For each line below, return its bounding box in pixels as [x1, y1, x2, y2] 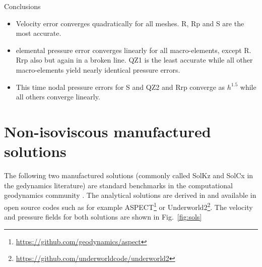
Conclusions [4, 1, 41, 11]
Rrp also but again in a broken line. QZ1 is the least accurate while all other [16, 55, 253, 65]
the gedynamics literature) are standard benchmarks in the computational [4, 180, 233, 190]
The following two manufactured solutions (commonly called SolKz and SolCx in [4, 170, 253, 181]
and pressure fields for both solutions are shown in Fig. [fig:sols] [4, 211, 202, 222]
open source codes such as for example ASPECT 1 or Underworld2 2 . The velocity [4, 200, 253, 212]
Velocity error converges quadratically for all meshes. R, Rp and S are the [16, 18, 244, 28]
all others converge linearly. [16, 91, 100, 102]
